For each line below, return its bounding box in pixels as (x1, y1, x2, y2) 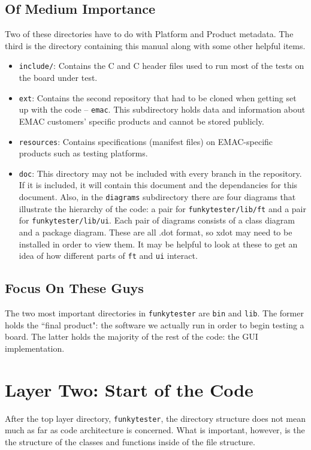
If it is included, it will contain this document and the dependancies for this (19, 179, 298, 191)
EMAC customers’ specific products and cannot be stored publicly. (19, 114, 264, 127)
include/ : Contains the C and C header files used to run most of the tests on (19, 59, 304, 72)
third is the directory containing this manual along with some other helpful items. (5, 39, 306, 52)
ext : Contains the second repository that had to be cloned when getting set (19, 91, 297, 104)
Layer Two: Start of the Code (5, 377, 253, 401)
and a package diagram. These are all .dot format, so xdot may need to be (19, 226, 292, 238)
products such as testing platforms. (19, 147, 148, 159)
